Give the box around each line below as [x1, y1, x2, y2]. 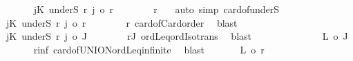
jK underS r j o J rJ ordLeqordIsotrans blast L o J [6, 29, 348, 43]
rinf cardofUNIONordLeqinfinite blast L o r [33, 42, 265, 56]
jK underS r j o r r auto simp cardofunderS [33, 2, 280, 16]
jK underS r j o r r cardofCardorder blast [6, 15, 238, 29]
